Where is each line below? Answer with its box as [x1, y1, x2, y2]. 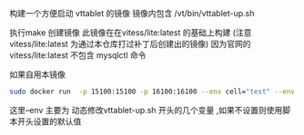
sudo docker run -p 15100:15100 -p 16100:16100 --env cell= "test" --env [9, 87, 296, 96]
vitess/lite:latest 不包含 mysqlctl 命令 [9, 50, 147, 61]
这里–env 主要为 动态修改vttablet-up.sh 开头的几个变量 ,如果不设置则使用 [9, 104, 283, 115]
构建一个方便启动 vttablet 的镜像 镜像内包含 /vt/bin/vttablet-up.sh [9, 8, 255, 18]
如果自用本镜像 [9, 69, 66, 80]
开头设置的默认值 [16, 116, 82, 127]
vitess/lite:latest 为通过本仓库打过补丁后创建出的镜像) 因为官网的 [9, 39, 251, 49]
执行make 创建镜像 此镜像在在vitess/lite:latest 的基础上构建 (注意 [9, 27, 252, 38]
